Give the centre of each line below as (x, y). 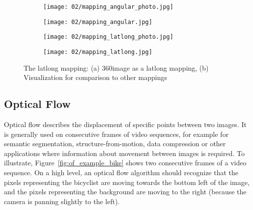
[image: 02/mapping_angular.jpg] (98, 22)
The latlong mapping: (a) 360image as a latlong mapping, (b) (116, 67)
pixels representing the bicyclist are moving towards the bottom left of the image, (127, 182)
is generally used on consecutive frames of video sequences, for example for (116, 134)
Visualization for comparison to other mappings (96, 77)
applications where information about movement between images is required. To (124, 153)
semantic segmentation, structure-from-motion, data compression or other (115, 144)
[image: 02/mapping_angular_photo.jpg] (108, 7)
